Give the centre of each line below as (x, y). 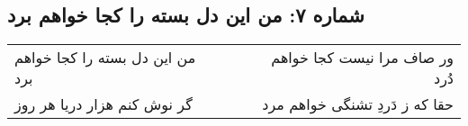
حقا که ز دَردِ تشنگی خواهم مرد (358, 104)
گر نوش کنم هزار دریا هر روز (103, 104)
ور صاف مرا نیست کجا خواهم (362, 58)
